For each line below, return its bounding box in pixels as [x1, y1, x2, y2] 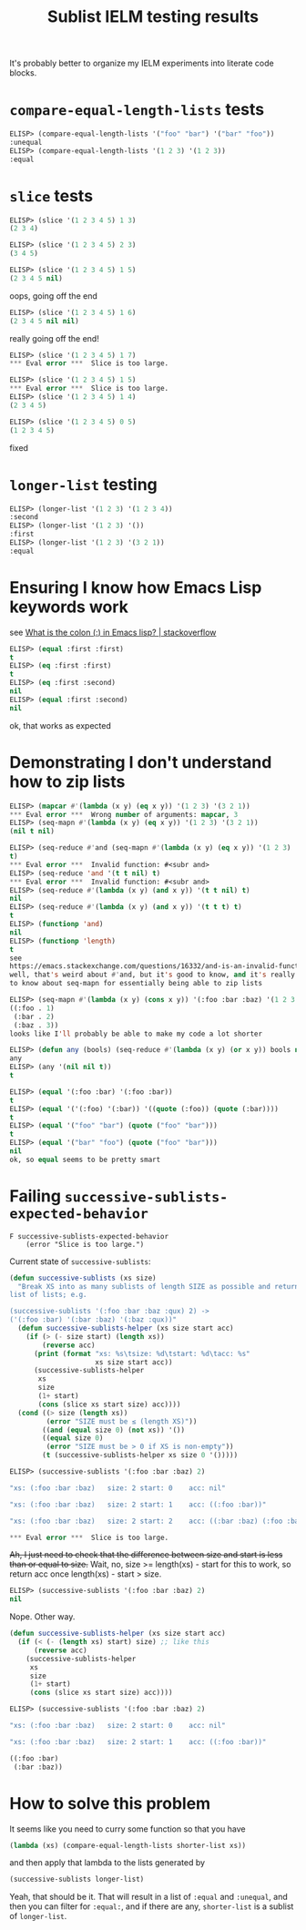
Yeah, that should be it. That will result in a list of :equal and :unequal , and [9, 1892, 289, 1903]
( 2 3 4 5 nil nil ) [9, 316, 79, 325]
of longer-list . [9, 1911, 67, 1922]
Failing [9, 1186, 62, 1206]
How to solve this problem [9, 1792, 211, 1813]
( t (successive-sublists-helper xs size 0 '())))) [42, 1451, 239, 1460]
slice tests [9, 185, 94, 206]
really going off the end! [9, 332, 100, 343]
